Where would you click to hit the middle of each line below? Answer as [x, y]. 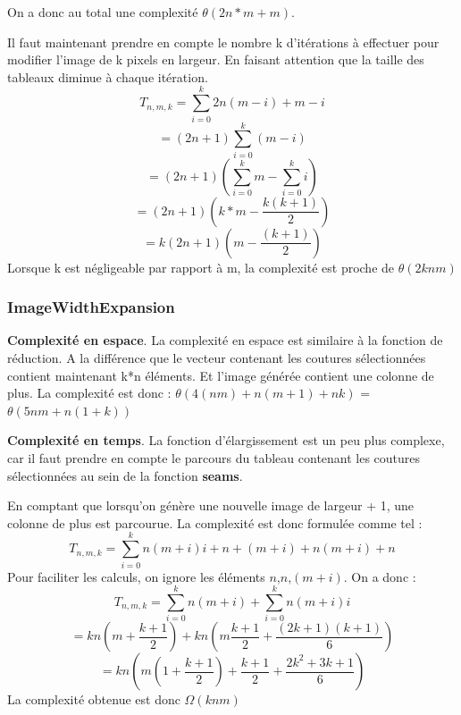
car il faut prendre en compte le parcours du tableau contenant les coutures [214, 458]
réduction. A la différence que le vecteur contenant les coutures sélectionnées [217, 358]
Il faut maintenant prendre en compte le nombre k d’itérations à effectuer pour [223, 42]
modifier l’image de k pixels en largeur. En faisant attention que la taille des [216, 59]
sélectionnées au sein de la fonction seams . [125, 475]
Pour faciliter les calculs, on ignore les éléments [136, 576]
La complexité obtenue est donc [94, 699]
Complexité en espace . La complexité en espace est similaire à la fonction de [225, 340]
